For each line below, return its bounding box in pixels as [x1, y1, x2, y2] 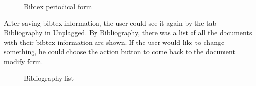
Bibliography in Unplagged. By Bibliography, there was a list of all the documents [4, 27, 252, 38]
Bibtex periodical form [24, 1, 92, 11]
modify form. [4, 56, 43, 66]
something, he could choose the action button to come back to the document [4, 46, 235, 57]
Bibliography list [24, 72, 74, 83]
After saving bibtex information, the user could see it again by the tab [4, 18, 217, 28]
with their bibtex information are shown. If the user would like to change [4, 37, 224, 47]
